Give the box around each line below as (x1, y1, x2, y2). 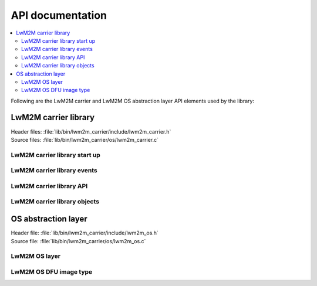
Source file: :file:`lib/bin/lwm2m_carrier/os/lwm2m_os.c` (11, 237, 146, 244)
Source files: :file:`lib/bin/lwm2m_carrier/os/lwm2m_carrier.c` (11, 136, 158, 143)
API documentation (11, 9, 107, 22)
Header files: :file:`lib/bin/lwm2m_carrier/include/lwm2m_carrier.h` (11, 128, 171, 135)
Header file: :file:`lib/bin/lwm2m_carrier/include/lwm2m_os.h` (11, 229, 158, 237)
